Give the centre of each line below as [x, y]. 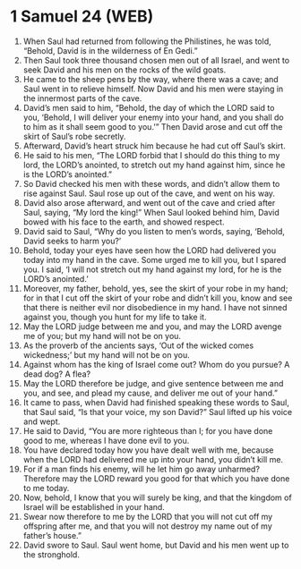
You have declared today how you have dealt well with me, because [148, 450]
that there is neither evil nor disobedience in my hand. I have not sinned [155, 307]
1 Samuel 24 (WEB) [82, 17]
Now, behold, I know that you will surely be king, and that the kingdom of [157, 497]
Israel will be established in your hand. [94, 506]
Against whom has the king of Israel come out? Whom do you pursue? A [156, 364]
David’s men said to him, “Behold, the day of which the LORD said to [149, 107]
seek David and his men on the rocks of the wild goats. [125, 70]
